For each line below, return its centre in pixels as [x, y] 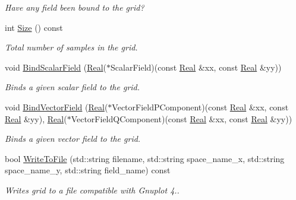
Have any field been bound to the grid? [75, 7]
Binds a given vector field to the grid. [73, 139]
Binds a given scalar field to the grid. [73, 87]
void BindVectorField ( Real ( [56, 107]
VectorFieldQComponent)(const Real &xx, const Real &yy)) [182, 118]
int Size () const [34, 27]
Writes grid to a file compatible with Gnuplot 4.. [92, 190]
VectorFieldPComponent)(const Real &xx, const [200, 107]
